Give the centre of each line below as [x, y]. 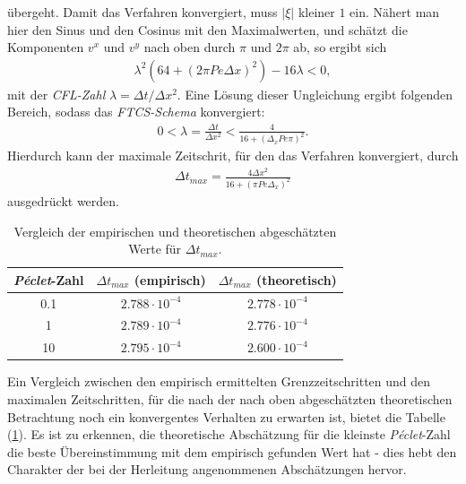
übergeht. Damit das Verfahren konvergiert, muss [142, 12]
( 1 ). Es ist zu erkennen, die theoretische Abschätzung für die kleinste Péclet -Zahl [229, 434]
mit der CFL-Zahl [56, 94]
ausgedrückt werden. [63, 200]
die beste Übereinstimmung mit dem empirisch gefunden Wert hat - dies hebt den [232, 451]
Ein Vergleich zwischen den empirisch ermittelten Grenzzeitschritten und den [219, 381]
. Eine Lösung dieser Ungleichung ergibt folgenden [315, 94]
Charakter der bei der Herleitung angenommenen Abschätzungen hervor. [207, 469]
